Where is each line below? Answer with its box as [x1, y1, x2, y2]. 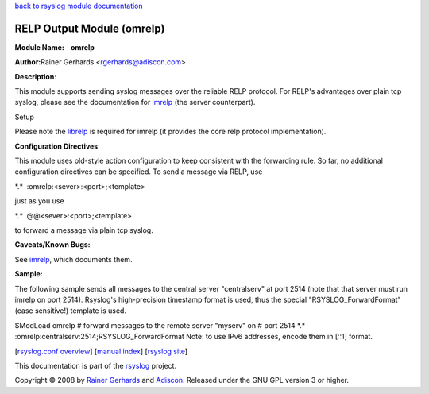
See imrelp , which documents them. [14, 254, 133, 264]
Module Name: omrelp [14, 42, 95, 52]
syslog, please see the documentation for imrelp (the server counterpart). [14, 98, 256, 107]
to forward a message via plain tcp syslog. [14, 225, 154, 234]
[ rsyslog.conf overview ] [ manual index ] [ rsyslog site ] [14, 346, 188, 356]
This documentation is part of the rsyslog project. [14, 361, 177, 370]
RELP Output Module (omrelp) [14, 21, 165, 35]
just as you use [14, 196, 64, 206]
